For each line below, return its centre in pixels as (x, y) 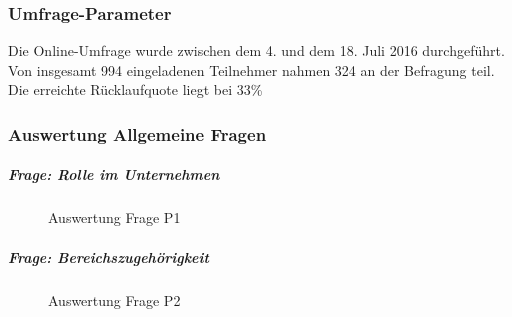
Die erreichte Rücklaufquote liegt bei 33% (135, 89)
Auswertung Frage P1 (114, 217)
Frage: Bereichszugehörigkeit (108, 256)
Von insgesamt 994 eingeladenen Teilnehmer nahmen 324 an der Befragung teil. (251, 69)
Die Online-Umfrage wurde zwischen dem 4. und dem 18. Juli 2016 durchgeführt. (256, 50)
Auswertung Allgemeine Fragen (137, 133)
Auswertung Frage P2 (114, 299)
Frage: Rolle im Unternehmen (114, 174)
